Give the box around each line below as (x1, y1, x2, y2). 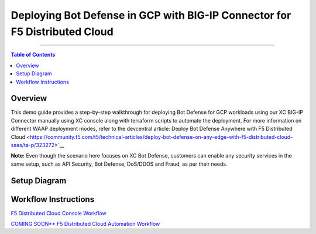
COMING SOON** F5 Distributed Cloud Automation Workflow (11, 221, 160, 228)
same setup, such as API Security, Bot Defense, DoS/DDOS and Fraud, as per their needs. (11, 160, 228, 167)
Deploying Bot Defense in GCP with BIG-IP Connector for (11, 9, 291, 22)
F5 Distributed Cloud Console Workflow (11, 209, 107, 216)
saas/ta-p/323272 (11, 141, 55, 148)
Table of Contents (11, 51, 56, 58)
